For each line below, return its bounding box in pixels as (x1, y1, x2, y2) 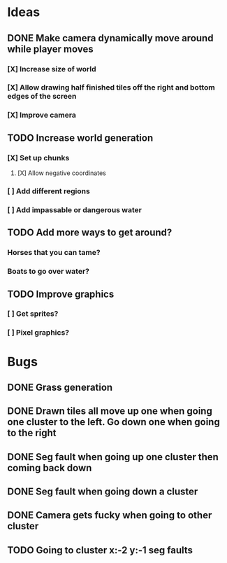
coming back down (7, 461, 92, 473)
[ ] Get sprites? (7, 309, 59, 319)
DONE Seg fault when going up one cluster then (7, 451, 219, 463)
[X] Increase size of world (7, 64, 96, 74)
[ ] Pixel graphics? (7, 328, 70, 338)
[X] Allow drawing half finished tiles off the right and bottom (7, 83, 215, 92)
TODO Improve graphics (7, 288, 115, 300)
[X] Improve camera (7, 110, 77, 120)
